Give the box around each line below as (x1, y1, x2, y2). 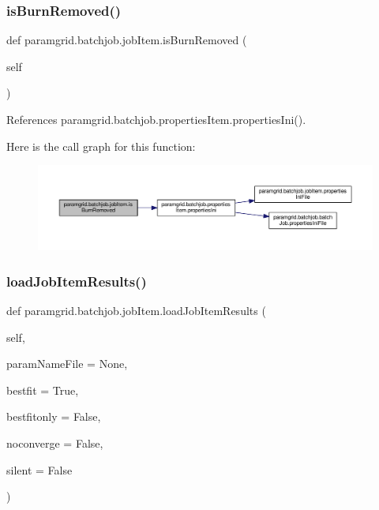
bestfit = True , (6, 381, 79, 398)
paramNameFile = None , (6, 355, 128, 372)
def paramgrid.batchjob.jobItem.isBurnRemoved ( (6, 32, 247, 48)
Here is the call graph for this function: (6, 137, 196, 154)
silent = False (6, 461, 73, 478)
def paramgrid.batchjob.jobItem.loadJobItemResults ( (6, 302, 266, 319)
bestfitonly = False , (6, 408, 101, 425)
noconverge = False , (6, 435, 103, 452)
